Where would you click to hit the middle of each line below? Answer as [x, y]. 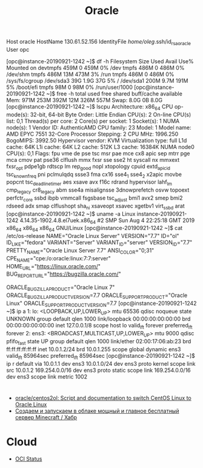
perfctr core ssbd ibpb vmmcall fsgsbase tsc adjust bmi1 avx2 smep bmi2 [95, 198]
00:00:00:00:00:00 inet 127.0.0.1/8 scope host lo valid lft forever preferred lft [99, 326]
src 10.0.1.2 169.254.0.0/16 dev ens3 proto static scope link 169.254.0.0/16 [98, 370]
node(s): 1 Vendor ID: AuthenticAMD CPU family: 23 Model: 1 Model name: [99, 127]
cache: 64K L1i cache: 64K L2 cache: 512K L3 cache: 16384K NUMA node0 [101, 147]
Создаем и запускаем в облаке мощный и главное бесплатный [97, 411]
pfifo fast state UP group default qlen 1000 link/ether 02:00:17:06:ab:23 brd [99, 342]
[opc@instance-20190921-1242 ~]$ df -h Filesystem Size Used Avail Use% [100, 61]
